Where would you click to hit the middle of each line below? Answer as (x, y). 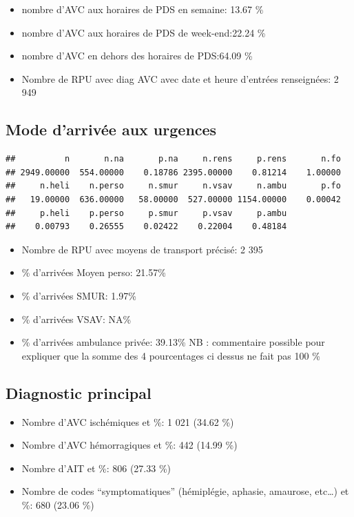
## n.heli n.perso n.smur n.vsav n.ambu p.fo (173, 186)
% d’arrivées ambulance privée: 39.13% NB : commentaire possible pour (173, 342)
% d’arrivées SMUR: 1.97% (79, 295)
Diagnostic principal (79, 392)
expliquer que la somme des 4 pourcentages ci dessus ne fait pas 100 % (171, 355)
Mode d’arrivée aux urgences (111, 129)
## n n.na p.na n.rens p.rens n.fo (173, 159)
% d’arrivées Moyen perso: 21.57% (94, 272)
